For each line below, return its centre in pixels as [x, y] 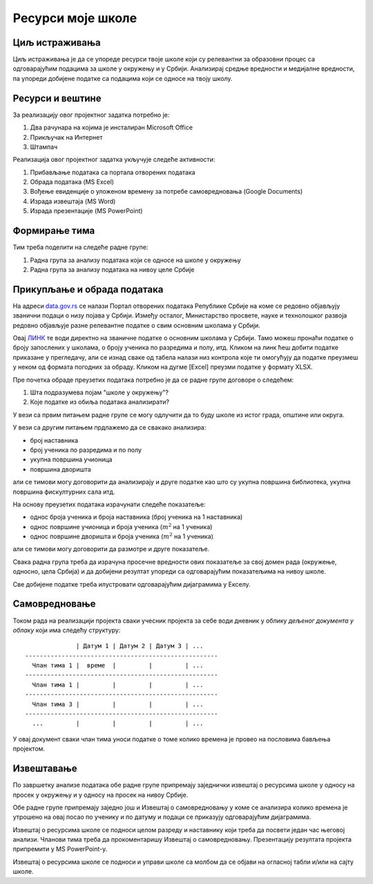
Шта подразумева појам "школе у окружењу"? [99, 392]
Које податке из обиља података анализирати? [99, 402]
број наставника [54, 440]
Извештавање [45, 769]
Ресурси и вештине [57, 98]
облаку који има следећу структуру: [67, 630]
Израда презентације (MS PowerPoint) [86, 211]
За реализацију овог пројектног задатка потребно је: [91, 115]
